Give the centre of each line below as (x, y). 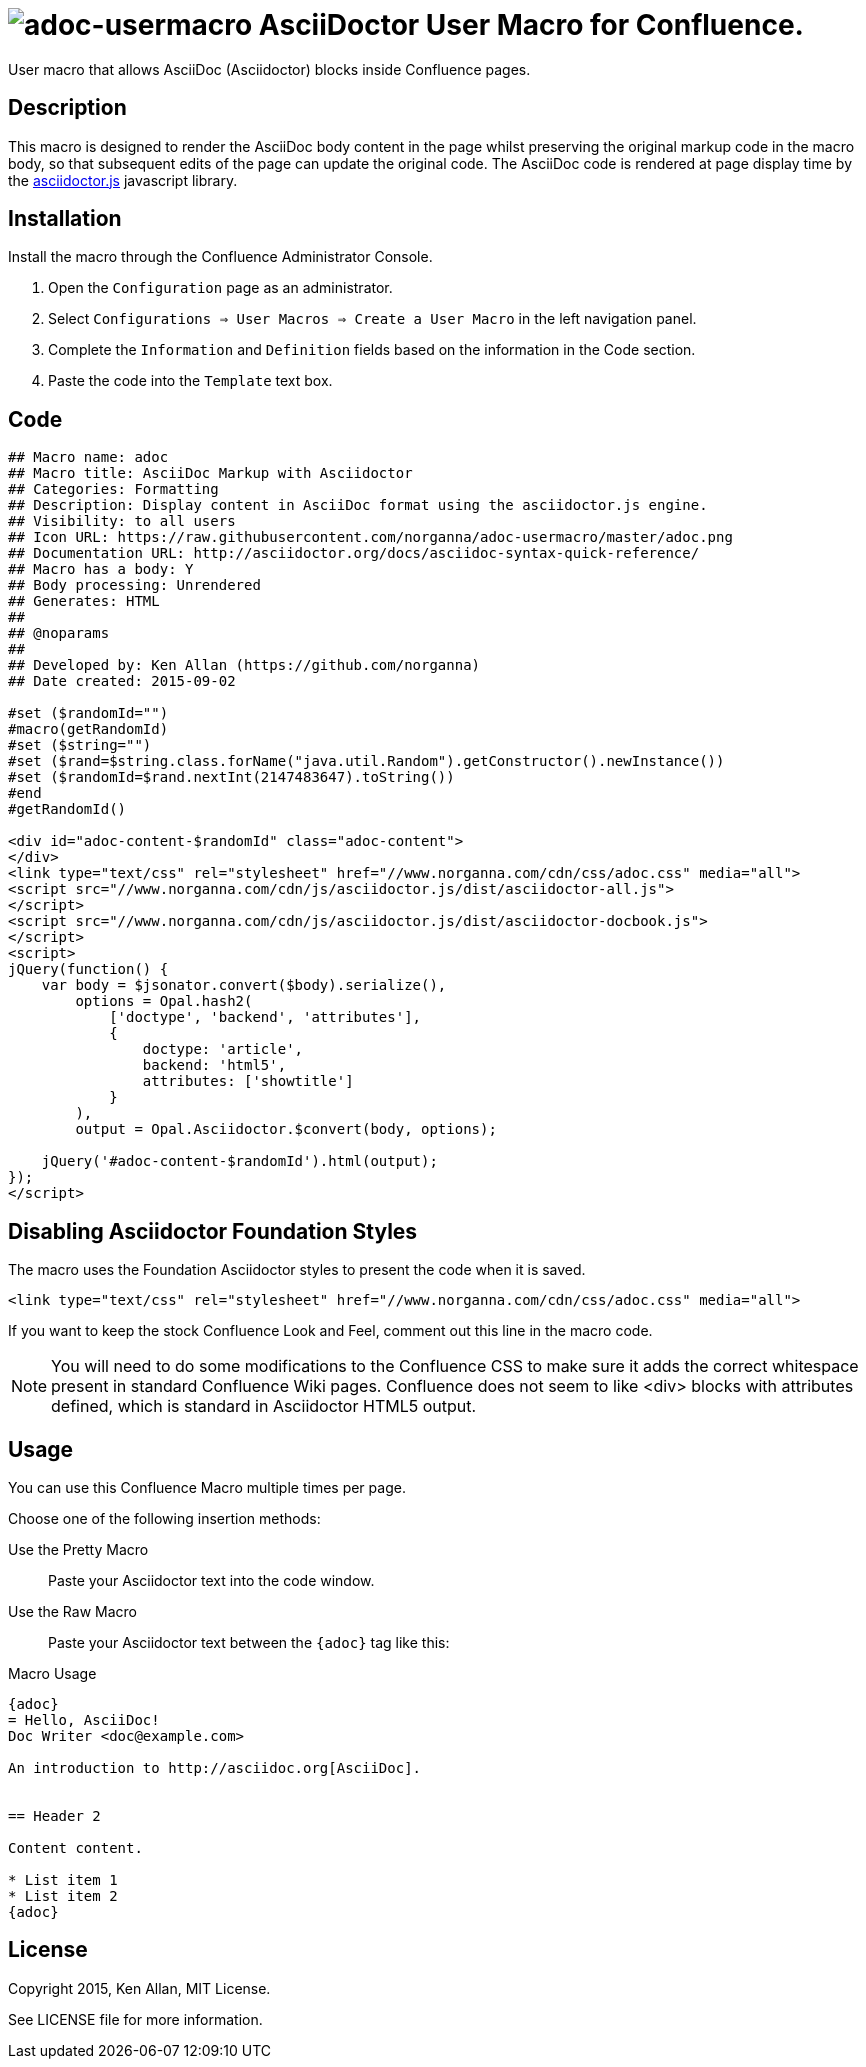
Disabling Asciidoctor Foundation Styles (213, 1231)
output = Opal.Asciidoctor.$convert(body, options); (286, 1129)
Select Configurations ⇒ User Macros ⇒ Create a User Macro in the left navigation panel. (372, 319)
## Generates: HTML (84, 601)
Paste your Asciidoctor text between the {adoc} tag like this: (249, 1642)
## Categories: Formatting (113, 489)
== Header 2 (54, 1815)
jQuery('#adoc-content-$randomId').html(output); (239, 1161)
